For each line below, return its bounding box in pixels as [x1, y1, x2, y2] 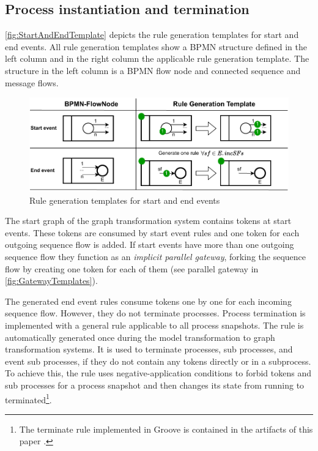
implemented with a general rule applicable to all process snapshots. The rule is [5, 319, 304, 332]
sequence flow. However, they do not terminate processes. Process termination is [5, 307, 306, 319]
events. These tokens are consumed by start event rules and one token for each [5, 226, 300, 239]
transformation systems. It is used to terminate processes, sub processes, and [5, 343, 293, 356]
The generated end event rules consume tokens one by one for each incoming [5, 294, 292, 307]
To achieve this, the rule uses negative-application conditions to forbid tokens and [5, 367, 311, 379]
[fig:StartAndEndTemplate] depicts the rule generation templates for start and [5, 28, 299, 41]
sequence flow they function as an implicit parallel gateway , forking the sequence [5, 250, 306, 263]
